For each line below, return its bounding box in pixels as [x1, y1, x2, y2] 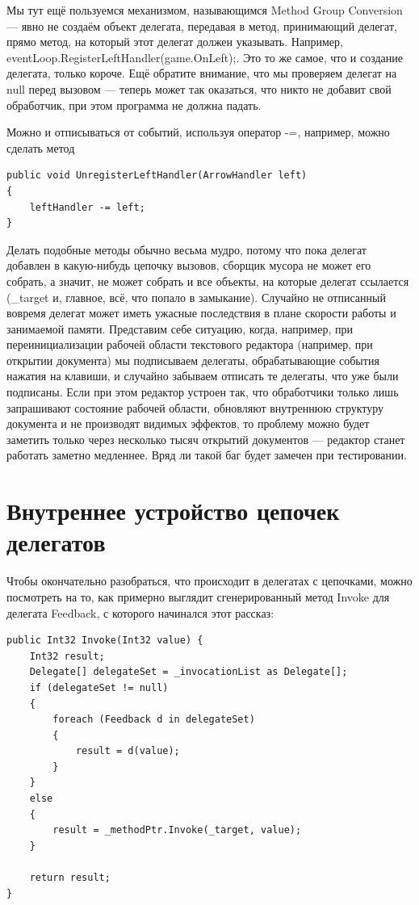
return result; [29, 872, 111, 884]
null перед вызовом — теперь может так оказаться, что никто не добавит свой [6, 80, 392, 97]
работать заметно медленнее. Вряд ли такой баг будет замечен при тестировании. [6, 446, 407, 463]
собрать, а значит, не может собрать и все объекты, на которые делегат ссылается [6, 272, 409, 289]
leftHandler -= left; [29, 201, 145, 213]
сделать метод [6, 139, 75, 156]
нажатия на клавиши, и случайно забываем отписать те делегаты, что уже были [6, 367, 399, 384]
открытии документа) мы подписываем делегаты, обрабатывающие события [6, 351, 379, 368]
